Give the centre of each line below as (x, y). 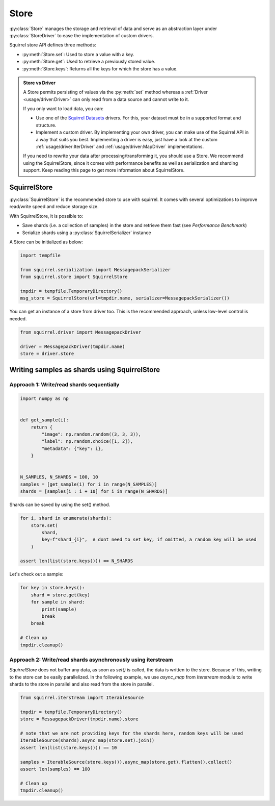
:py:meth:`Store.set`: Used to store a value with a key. (78, 54)
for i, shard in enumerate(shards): (66, 518)
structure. (46, 125)
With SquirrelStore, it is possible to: (46, 216)
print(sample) (59, 609)
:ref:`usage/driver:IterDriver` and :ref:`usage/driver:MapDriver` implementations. (120, 147)
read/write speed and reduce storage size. (54, 207)
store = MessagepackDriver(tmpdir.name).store (79, 719)
